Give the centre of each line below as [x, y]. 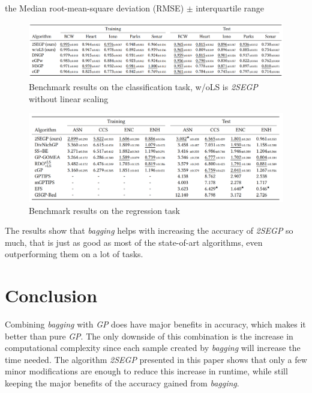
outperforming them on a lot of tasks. [74, 254]
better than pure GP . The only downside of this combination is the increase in [149, 336]
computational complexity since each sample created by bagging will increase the [153, 348]
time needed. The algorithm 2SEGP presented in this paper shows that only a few [156, 359]
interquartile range [230, 8]
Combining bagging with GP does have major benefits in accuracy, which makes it [155, 324]
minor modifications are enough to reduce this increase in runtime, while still [146, 371]
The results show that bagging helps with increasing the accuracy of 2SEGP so [149, 230]
